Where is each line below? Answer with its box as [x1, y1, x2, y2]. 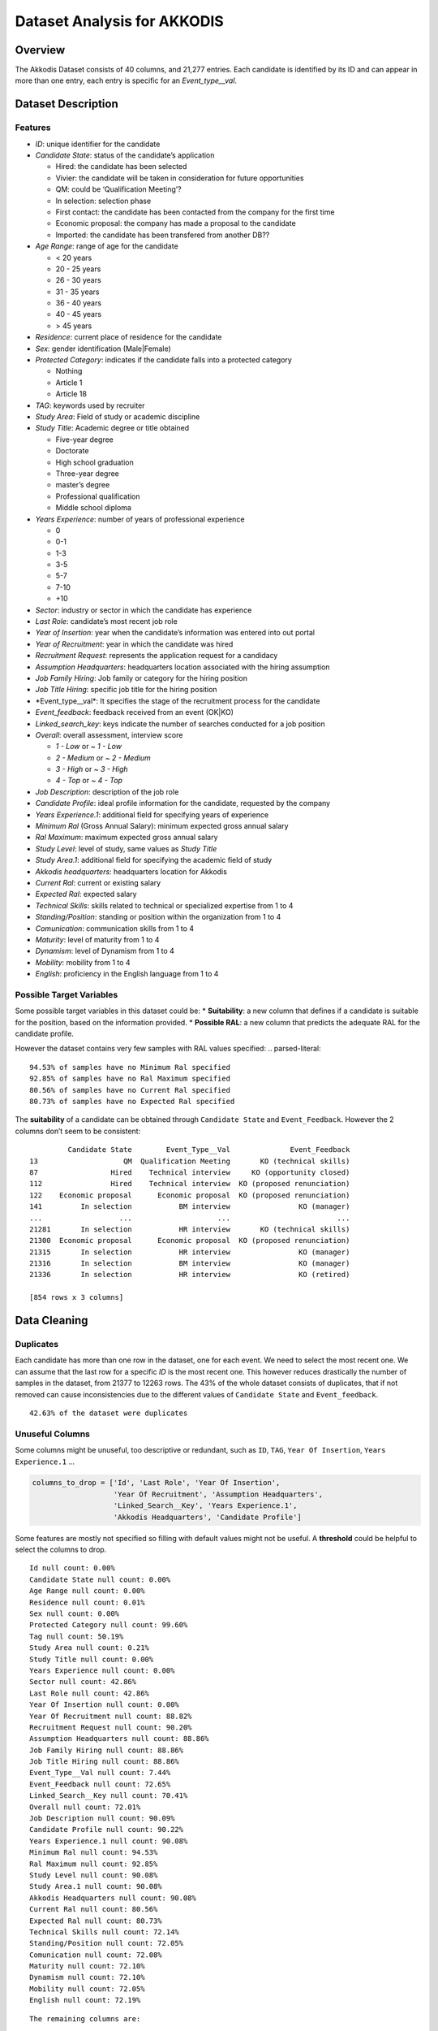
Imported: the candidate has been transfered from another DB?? [55, 230, 270, 240]
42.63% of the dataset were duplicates [29, 1408, 188, 1418]
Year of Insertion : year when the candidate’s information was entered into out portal [35, 628, 316, 638]
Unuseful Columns [15, 1428, 91, 1440]
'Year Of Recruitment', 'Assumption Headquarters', [113, 1489, 324, 1499]
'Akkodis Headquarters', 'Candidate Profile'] [113, 1512, 302, 1522]
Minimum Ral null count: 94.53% [29, 1848, 158, 1857]
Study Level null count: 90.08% [29, 1870, 158, 1880]
